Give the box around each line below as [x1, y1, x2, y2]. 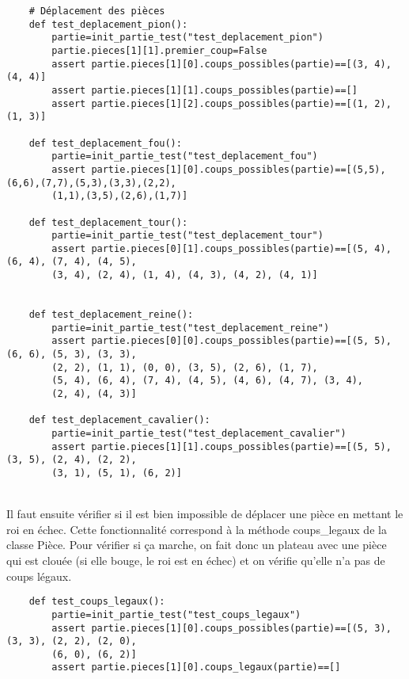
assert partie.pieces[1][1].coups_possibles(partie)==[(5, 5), [51, 441, 392, 452]
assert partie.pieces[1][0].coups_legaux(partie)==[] [51, 662, 341, 673]
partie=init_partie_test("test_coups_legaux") [51, 608, 301, 620]
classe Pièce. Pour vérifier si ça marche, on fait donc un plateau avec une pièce [6, 536, 387, 553]
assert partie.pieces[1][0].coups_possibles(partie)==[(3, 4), [51, 58, 392, 70]
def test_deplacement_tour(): [28, 216, 188, 228]
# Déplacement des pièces [28, 6, 165, 17]
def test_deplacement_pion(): [28, 18, 188, 30]
